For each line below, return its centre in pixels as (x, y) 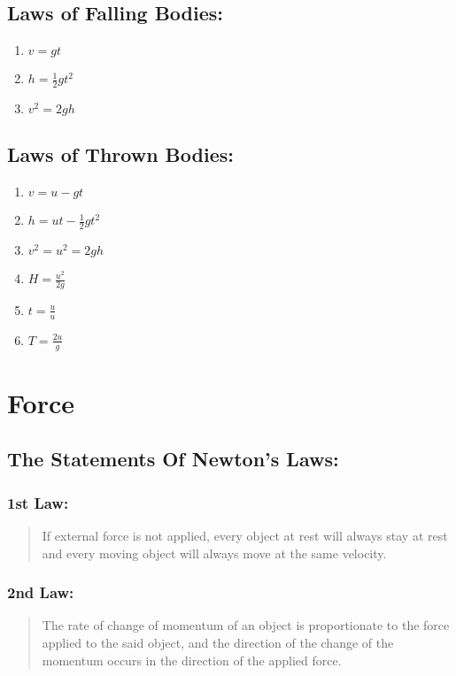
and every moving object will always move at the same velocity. (214, 553)
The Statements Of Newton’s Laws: (173, 459)
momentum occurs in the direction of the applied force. (192, 660)
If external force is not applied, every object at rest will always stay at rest (245, 535)
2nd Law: (41, 592)
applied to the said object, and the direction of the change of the (218, 642)
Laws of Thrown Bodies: (120, 154)
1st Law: (38, 502)
